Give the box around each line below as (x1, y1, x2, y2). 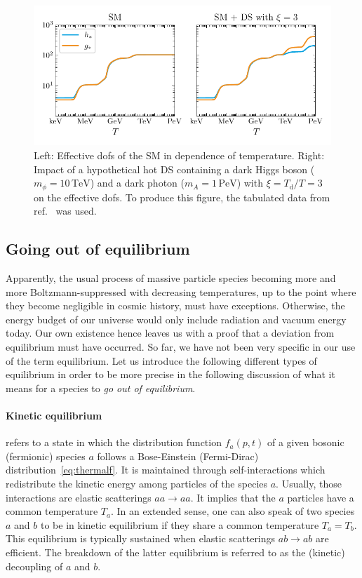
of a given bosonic (267, 435, 344, 450)
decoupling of (6, 558, 63, 573)
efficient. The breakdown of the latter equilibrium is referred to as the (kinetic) (6, 545, 345, 559)
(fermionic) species (6, 448, 86, 463)
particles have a (287, 490, 354, 504)
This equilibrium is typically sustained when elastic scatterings (6, 531, 276, 546)
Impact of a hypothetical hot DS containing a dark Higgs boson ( (34, 161, 315, 176)
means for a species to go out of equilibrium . (6, 380, 196, 395)
